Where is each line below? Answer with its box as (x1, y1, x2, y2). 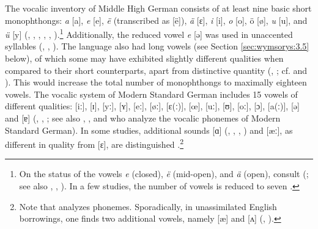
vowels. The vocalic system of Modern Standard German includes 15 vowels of (5, 87, 298, 100)
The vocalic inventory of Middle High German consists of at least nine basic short (5, 2, 312, 14)
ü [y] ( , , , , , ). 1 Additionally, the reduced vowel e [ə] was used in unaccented (5, 26, 293, 40)
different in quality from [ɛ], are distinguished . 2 (5, 136, 184, 150)
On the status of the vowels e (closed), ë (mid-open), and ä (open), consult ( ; (19, 167, 309, 180)
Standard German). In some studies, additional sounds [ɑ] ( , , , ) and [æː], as (5, 123, 293, 136)
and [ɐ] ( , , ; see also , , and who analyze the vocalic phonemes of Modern (5, 112, 281, 124)
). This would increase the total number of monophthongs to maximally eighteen (5, 76, 307, 89)
